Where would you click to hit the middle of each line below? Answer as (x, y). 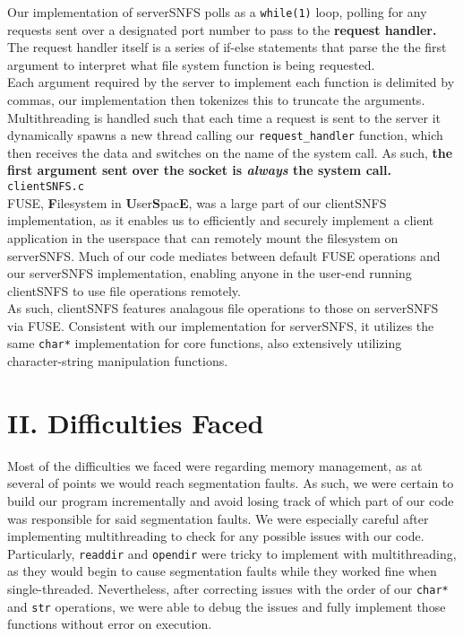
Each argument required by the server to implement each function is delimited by (231, 82)
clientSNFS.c (46, 187)
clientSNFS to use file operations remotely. (124, 290)
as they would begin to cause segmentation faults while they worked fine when (222, 571)
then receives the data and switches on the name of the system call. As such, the (230, 152)
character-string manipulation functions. (118, 361)
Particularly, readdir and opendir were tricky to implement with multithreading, (232, 553)
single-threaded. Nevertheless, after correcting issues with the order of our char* (228, 589)
